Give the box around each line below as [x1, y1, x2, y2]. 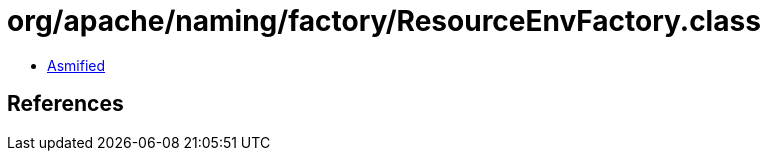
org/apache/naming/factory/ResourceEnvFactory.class [7, 4, 761, 38]
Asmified [47, 56, 106, 74]
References [7, 91, 124, 117]
